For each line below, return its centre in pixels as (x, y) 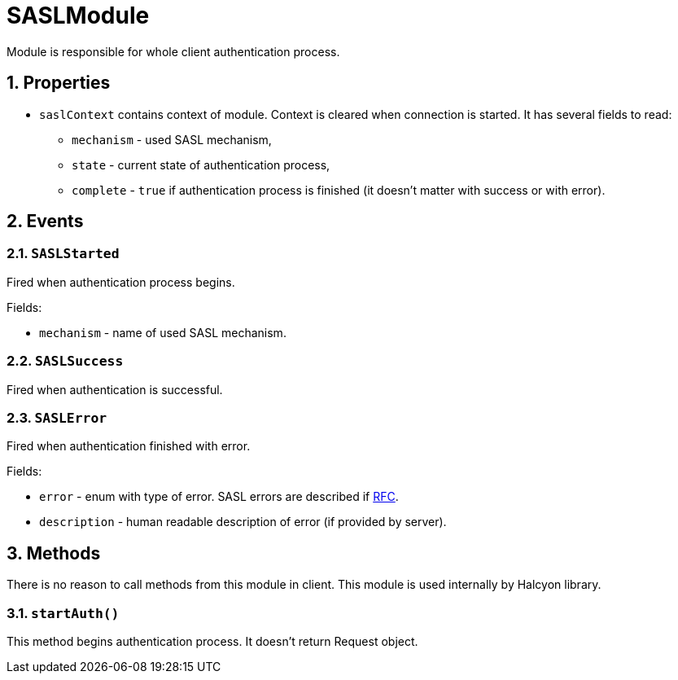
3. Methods (54, 553)
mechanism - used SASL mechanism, (172, 139)
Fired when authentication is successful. (115, 389)
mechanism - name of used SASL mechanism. (163, 332)
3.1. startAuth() (63, 613)
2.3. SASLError (57, 417)
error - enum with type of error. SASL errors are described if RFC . (219, 497)
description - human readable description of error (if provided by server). (243, 522)
